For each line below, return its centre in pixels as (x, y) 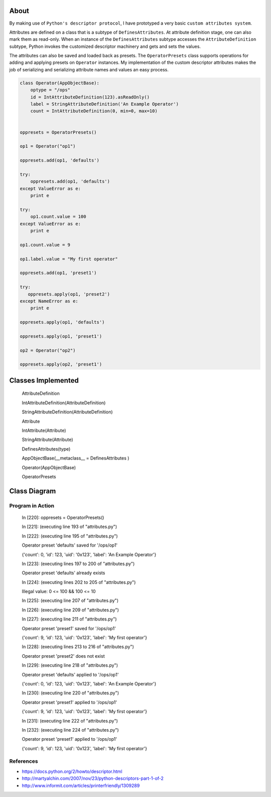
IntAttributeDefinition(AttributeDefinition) (64, 403)
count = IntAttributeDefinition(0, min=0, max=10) (94, 111)
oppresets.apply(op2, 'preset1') (61, 364)
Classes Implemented (44, 380)
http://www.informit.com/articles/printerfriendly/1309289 (81, 785)
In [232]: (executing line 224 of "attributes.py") (70, 730)
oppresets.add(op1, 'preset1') (58, 273)
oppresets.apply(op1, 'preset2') (69, 294)
